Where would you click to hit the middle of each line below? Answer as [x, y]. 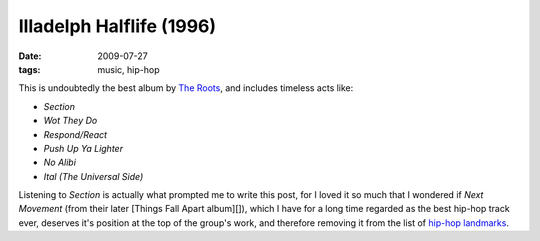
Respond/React [75, 134]
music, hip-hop [128, 69]
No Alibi [60, 162]
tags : [29, 69]
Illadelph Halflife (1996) [117, 26]
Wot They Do [70, 121]
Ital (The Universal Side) [93, 176]
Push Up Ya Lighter [83, 148]
